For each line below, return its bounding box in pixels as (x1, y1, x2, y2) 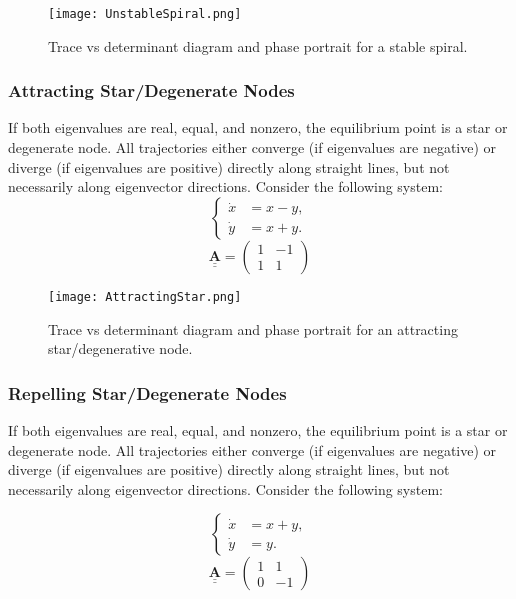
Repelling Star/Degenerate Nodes (8, 380, 287, 405)
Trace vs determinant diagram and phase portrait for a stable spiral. (48, 35, 468, 56)
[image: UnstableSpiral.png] (48, 7, 242, 21)
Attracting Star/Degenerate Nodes (8, 78, 295, 103)
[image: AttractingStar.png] (48, 289, 242, 304)
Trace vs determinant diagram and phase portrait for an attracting (48, 318, 458, 339)
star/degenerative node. (48, 338, 193, 359)
